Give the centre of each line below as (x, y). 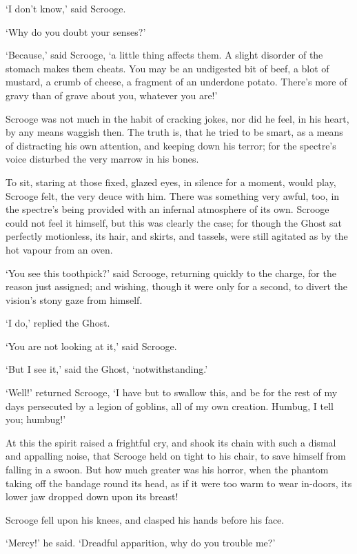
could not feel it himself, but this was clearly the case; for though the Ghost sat (174, 222)
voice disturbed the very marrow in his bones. (102, 159)
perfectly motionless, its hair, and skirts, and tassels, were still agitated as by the (177, 236)
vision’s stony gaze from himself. (74, 299)
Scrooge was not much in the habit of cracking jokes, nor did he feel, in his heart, (177, 118)
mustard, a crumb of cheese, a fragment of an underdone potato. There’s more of (176, 82)
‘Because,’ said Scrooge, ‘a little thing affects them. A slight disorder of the (164, 55)
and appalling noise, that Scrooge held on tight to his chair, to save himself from (176, 456)
